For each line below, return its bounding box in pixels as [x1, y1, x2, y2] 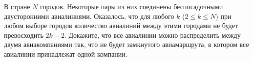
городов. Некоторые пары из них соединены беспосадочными [40, 1, 223, 11]
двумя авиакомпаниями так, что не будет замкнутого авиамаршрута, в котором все [4, 39, 249, 49]
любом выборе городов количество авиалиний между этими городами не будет [4, 20, 238, 31]
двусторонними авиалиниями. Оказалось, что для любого [4, 11, 174, 21]
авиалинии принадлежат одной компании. [4, 48, 127, 59]
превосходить [4, 30, 43, 40]
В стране [4, 1, 30, 11]
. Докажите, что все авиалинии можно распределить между [64, 30, 241, 40]
